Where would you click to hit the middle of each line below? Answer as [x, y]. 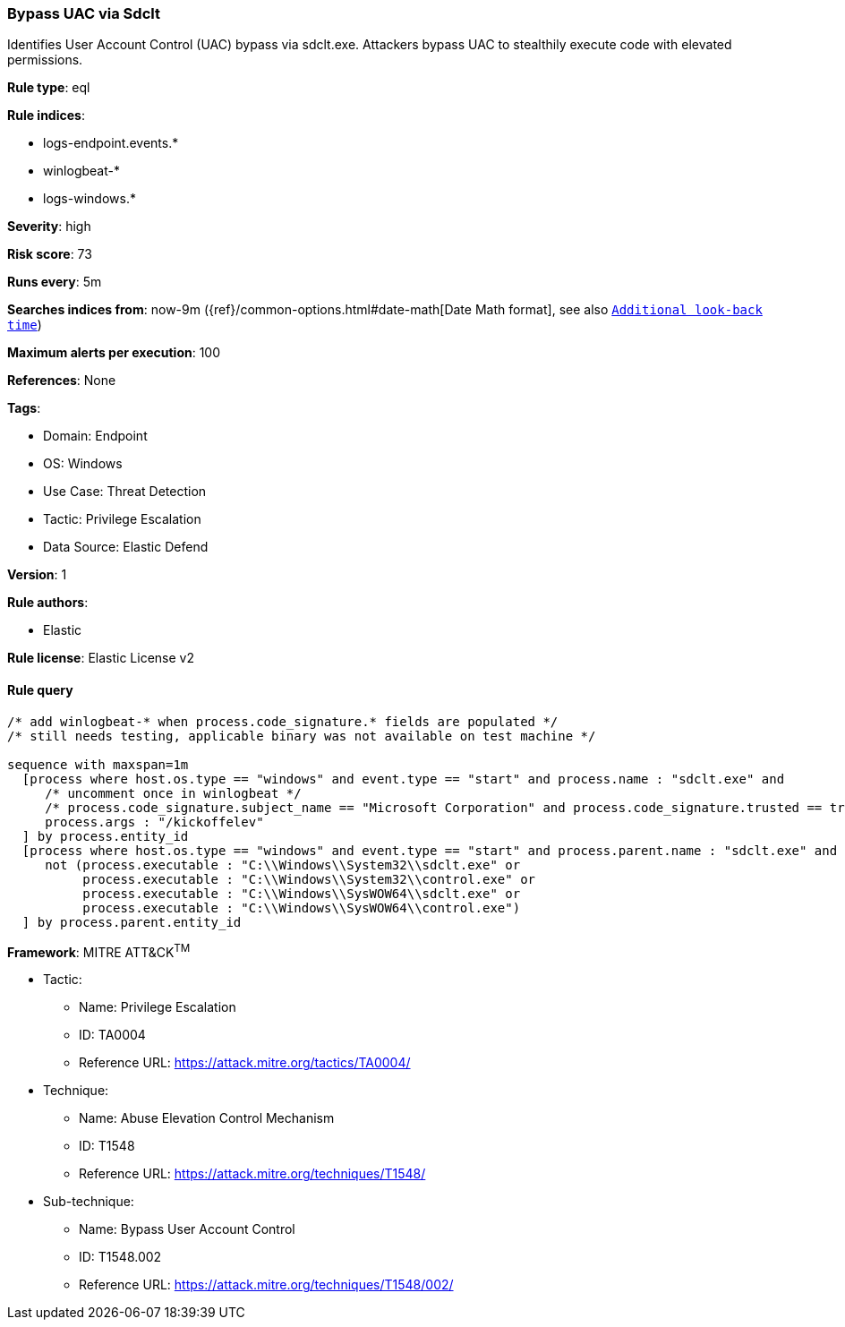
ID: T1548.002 [120, 1257]
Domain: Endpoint [95, 436]
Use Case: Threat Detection [125, 492]
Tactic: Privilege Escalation [122, 519]
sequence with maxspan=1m [98, 764]
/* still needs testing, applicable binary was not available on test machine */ [302, 736]
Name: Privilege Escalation [158, 1007]
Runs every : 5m [55, 282]
